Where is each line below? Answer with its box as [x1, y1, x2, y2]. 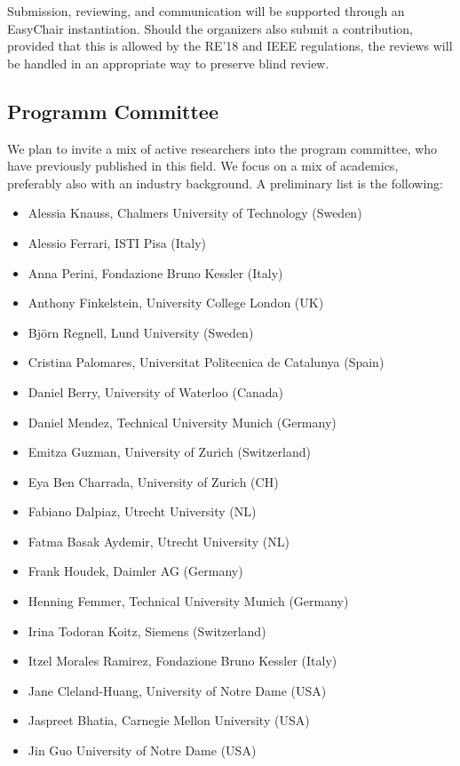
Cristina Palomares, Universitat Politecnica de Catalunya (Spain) [28, 353, 385, 371]
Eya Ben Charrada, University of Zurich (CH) [28, 472, 279, 491]
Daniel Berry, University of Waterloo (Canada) [28, 382, 284, 401]
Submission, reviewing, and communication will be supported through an [7, 2, 405, 20]
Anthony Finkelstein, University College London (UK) [28, 293, 324, 312]
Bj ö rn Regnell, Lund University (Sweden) [28, 323, 254, 341]
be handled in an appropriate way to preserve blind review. [7, 53, 329, 72]
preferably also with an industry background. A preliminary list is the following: [7, 173, 444, 192]
